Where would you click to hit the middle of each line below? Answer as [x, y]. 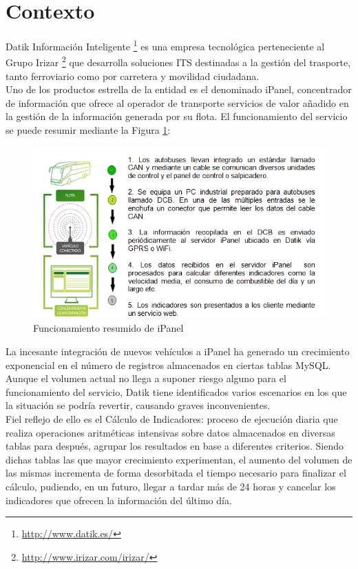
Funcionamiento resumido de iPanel [108, 328]
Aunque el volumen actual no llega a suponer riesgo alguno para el [146, 378]
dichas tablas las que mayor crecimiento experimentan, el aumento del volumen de [179, 459]
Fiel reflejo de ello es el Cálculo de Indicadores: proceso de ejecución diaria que [172, 418]
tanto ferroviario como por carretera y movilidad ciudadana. [133, 76]
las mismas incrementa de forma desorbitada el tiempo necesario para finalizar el [176, 473]
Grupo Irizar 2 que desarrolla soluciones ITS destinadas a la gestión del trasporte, [178, 61]
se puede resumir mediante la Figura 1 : [88, 130]
